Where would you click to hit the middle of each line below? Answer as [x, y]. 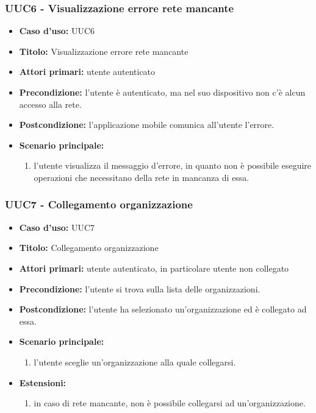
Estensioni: [43, 382]
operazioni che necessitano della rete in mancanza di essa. [142, 177]
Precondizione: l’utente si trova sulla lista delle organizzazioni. [140, 288]
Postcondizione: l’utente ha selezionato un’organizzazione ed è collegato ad [163, 309]
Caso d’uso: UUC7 [57, 227]
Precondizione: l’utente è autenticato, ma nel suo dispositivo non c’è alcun [162, 92]
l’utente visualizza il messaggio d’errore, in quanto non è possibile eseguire [173, 165]
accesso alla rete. [50, 104]
